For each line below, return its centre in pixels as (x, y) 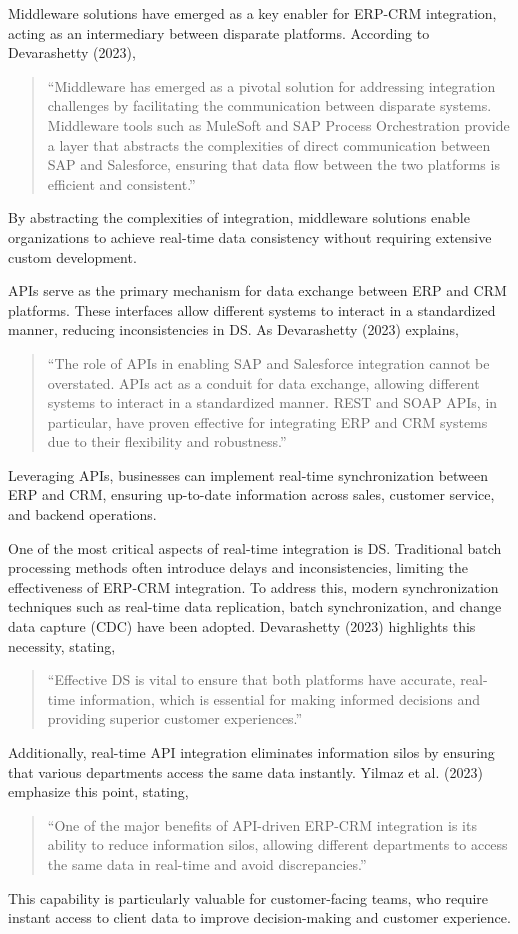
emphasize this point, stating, (98, 791)
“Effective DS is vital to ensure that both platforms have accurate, (251, 679)
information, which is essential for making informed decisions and (279, 698)
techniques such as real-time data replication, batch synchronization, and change (255, 606)
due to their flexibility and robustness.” (167, 441)
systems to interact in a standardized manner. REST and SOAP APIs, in (272, 402)
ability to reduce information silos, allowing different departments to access (277, 844)
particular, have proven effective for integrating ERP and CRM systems (267, 421)
